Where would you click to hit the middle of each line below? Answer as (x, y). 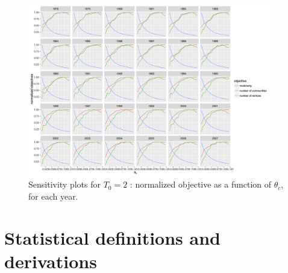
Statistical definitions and (112, 237)
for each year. (53, 196)
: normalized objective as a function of (201, 184)
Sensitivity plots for (64, 184)
